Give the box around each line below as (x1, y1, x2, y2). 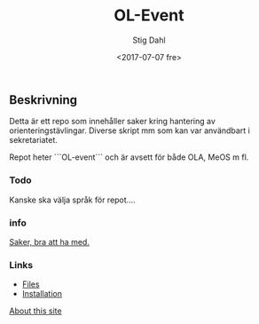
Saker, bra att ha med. (9, 236, 90, 247)
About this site (9, 305, 62, 316)
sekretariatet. (9, 135, 58, 146)
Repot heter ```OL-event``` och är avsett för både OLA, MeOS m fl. (9, 152, 249, 162)
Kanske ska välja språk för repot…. (9, 194, 136, 205)
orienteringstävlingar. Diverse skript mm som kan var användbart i (9, 125, 250, 136)
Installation (21, 288, 63, 299)
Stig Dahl (132, 35, 166, 45)
